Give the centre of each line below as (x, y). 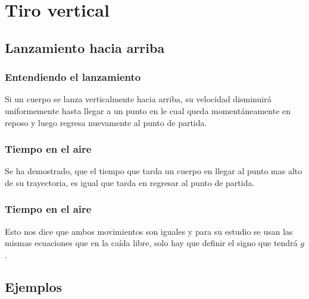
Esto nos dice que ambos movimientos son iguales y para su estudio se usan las (149, 231)
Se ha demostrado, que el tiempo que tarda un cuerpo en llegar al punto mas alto (154, 171)
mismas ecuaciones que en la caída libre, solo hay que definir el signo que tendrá (151, 243)
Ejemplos (34, 286)
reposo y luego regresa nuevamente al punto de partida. (106, 122)
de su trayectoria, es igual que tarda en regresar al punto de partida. (130, 182)
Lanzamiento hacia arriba (85, 47)
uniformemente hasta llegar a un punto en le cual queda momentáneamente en (148, 110)
